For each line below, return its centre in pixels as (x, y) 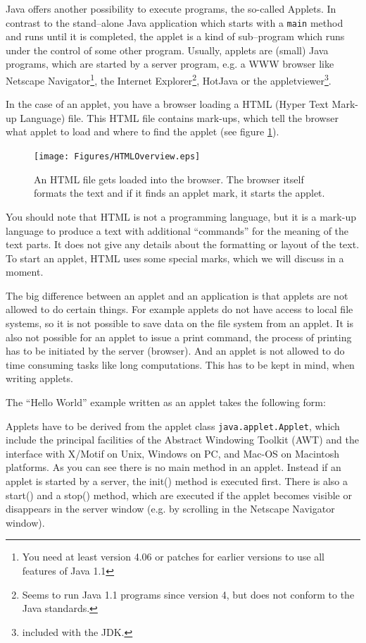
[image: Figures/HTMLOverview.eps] (117, 157)
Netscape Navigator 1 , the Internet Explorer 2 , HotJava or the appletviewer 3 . (169, 79)
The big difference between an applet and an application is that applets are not (177, 295)
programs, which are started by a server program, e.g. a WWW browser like (170, 64)
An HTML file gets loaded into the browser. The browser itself (169, 179)
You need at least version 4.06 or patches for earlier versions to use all (173, 557)
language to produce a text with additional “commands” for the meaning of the (177, 230)
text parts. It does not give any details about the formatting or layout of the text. (183, 244)
